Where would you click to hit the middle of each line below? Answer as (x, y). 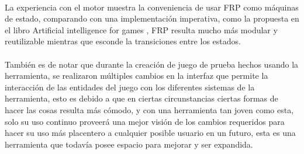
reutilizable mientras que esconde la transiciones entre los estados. (123, 41)
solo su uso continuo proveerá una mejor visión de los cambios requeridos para (145, 121)
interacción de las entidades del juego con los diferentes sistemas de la (130, 87)
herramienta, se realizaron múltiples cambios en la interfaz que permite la (137, 76)
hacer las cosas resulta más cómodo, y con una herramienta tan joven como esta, (149, 109)
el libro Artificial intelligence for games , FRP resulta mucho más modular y (141, 29)
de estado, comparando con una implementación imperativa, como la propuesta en (152, 18)
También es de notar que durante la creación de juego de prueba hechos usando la (152, 64)
